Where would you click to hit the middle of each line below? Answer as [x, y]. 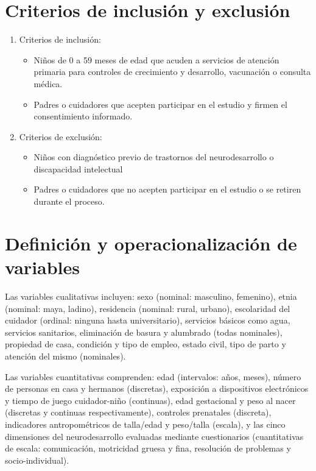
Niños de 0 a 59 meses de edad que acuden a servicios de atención [156, 59]
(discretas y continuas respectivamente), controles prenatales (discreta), [138, 412]
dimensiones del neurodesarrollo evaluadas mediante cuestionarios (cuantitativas [154, 436]
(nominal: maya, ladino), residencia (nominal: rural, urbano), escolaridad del [148, 308]
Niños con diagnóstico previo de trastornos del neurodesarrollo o [154, 157]
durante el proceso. [69, 201]
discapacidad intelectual [78, 168]
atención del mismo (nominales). [65, 356]
